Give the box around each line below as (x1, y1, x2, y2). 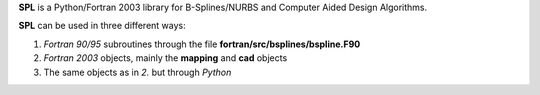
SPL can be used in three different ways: (18, 20, 186, 32)
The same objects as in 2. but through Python (43, 66, 232, 78)
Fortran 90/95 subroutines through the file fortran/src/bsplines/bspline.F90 (43, 38, 361, 50)
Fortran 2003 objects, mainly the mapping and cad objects (43, 52, 288, 64)
